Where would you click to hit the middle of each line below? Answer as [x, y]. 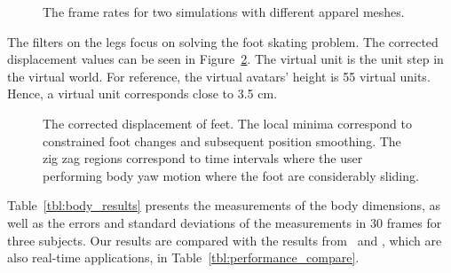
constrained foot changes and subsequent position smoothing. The [222, 140]
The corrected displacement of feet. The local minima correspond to [227, 123]
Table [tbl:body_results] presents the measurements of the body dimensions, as [224, 205]
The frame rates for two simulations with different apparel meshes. [224, 12]
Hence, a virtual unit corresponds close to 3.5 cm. [142, 94]
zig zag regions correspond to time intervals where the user [203, 158]
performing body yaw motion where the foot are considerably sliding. [231, 175]
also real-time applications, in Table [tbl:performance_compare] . [183, 257]
